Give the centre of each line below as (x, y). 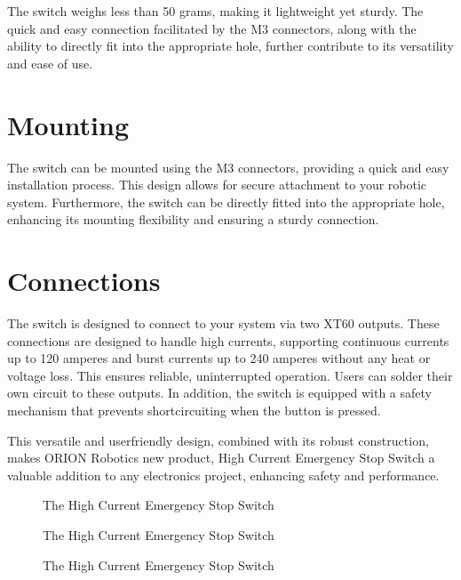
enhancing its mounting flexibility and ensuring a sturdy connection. (193, 219)
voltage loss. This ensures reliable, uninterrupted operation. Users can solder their (230, 375)
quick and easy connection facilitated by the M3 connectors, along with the (212, 28)
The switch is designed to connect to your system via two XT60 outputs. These (223, 323)
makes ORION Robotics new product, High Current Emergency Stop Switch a (221, 458)
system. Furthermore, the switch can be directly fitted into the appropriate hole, (226, 201)
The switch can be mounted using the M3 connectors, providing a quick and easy (228, 167)
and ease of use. (50, 63)
